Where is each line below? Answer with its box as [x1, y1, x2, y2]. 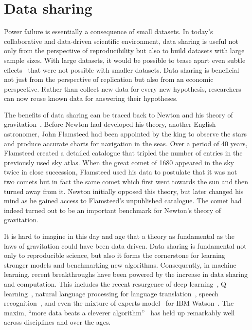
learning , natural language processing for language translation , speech [4, 288, 218, 298]
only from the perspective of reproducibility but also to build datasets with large [4, 45, 245, 56]
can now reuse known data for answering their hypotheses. [4, 93, 178, 103]
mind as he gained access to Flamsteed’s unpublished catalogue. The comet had [4, 195, 242, 206]
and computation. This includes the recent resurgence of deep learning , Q [4, 278, 226, 289]
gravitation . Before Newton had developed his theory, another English [4, 119, 216, 129]
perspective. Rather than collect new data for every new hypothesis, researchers [4, 83, 241, 94]
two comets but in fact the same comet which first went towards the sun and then [4, 176, 249, 187]
